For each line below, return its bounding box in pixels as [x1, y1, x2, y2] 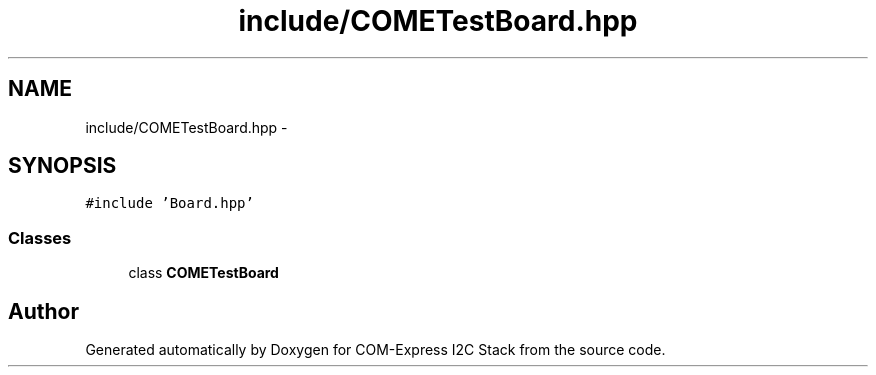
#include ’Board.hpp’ [85, 195, 254, 212]
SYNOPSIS [8, 153, 117, 179]
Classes [8, 227, 72, 248]
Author [8, 298, 79, 324]
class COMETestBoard [128, 264, 279, 282]
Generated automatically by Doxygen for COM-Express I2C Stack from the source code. [85, 341, 666, 359]
